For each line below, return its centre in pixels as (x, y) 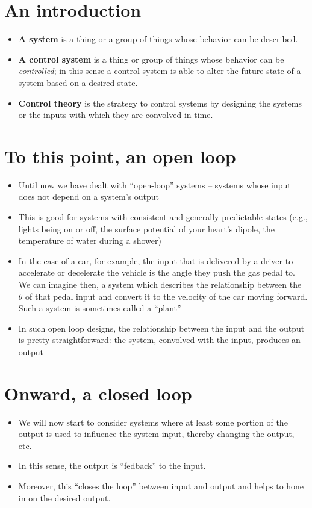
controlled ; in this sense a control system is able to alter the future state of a (160, 71)
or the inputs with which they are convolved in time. (116, 115)
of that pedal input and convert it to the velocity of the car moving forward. (167, 296)
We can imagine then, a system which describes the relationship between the (160, 284)
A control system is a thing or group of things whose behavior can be (151, 59)
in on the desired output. (64, 497)
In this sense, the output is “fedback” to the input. (112, 466)
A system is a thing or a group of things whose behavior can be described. (158, 39)
